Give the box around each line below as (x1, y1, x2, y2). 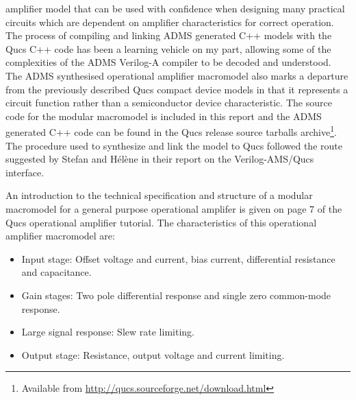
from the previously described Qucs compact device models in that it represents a (5, 82, 348, 96)
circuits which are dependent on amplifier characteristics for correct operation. (5, 14, 334, 29)
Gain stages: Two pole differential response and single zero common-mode (21, 287, 331, 302)
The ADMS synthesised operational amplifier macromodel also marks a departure (5, 68, 348, 82)
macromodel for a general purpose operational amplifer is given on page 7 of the (5, 201, 342, 215)
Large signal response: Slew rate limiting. (21, 325, 194, 339)
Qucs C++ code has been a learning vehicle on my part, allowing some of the (5, 41, 331, 56)
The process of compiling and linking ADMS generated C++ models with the (5, 28, 332, 43)
